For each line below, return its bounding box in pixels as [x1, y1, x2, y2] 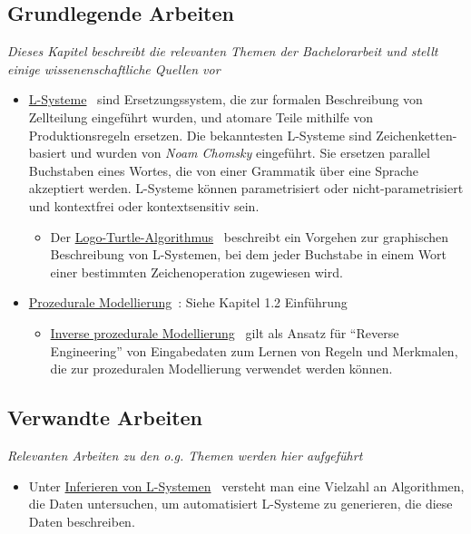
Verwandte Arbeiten [7, 403, 203, 432]
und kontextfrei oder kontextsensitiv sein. [28, 196, 260, 215]
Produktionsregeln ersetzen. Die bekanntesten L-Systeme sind [28, 125, 372, 144]
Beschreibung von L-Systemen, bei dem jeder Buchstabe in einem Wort [50, 245, 447, 264]
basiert [28, 143, 67, 162]
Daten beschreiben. [28, 511, 135, 530]
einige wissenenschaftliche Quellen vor [7, 59, 221, 78]
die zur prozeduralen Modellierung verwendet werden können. [50, 359, 393, 378]
